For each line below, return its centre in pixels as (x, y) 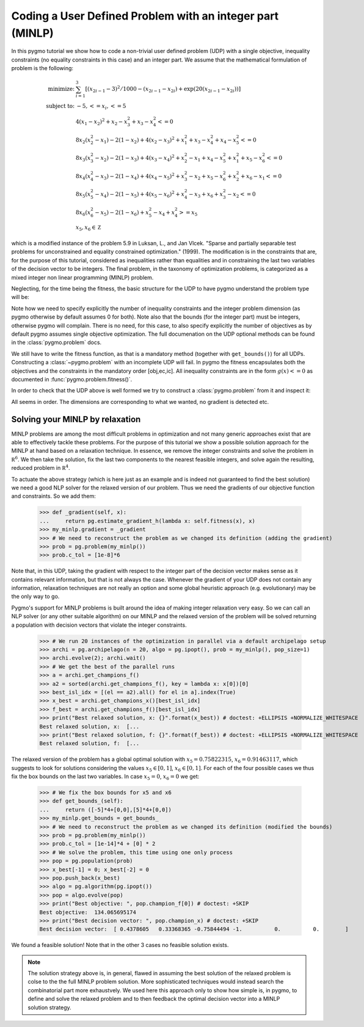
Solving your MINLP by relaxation (76, 419)
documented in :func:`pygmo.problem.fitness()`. (72, 379)
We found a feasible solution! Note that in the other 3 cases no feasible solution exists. (120, 945)
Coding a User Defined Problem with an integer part (145, 16)
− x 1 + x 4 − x (206, 159)
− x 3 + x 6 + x (206, 195)
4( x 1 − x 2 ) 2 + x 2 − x (101, 122)
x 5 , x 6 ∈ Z (88, 228)
